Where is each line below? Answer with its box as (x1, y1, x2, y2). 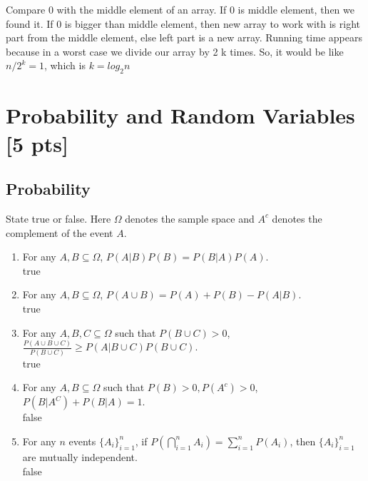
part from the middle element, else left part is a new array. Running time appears (6, 30, 362, 45)
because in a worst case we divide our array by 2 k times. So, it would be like (6, 44, 344, 59)
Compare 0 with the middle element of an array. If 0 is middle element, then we (6, 2, 354, 16)
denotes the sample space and (125, 211, 255, 226)
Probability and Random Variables (6, 101, 355, 130)
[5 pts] (6, 128, 68, 158)
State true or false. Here (6, 211, 111, 226)
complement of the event (6, 225, 113, 240)
